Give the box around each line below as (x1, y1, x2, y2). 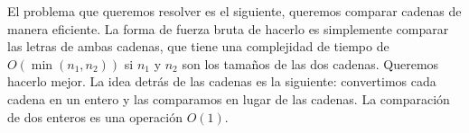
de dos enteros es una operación (7, 107, 183, 126)
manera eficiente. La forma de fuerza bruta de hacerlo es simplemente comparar (7, 19, 449, 38)
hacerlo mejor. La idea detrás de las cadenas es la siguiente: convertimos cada (7, 72, 436, 91)
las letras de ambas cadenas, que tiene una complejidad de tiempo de (7, 37, 389, 56)
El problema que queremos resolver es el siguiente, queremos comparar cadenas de (7, 2, 462, 20)
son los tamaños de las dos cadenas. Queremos (182, 54, 439, 73)
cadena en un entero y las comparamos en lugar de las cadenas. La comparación (7, 89, 450, 108)
